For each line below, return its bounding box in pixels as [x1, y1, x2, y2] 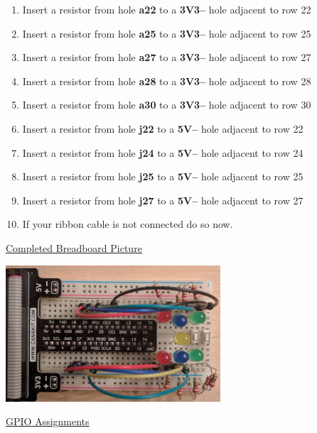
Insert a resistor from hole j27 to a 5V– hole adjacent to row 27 [22, 192, 303, 207]
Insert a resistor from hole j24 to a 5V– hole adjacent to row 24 [22, 145, 303, 160]
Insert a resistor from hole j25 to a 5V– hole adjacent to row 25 [22, 169, 303, 184]
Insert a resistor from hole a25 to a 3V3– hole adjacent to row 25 [22, 26, 311, 40]
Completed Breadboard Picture [6, 240, 142, 255]
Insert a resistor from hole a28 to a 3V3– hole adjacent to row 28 [22, 73, 311, 88]
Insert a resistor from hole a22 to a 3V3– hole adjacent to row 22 [22, 2, 311, 16]
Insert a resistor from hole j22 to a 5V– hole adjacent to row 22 [22, 121, 303, 136]
